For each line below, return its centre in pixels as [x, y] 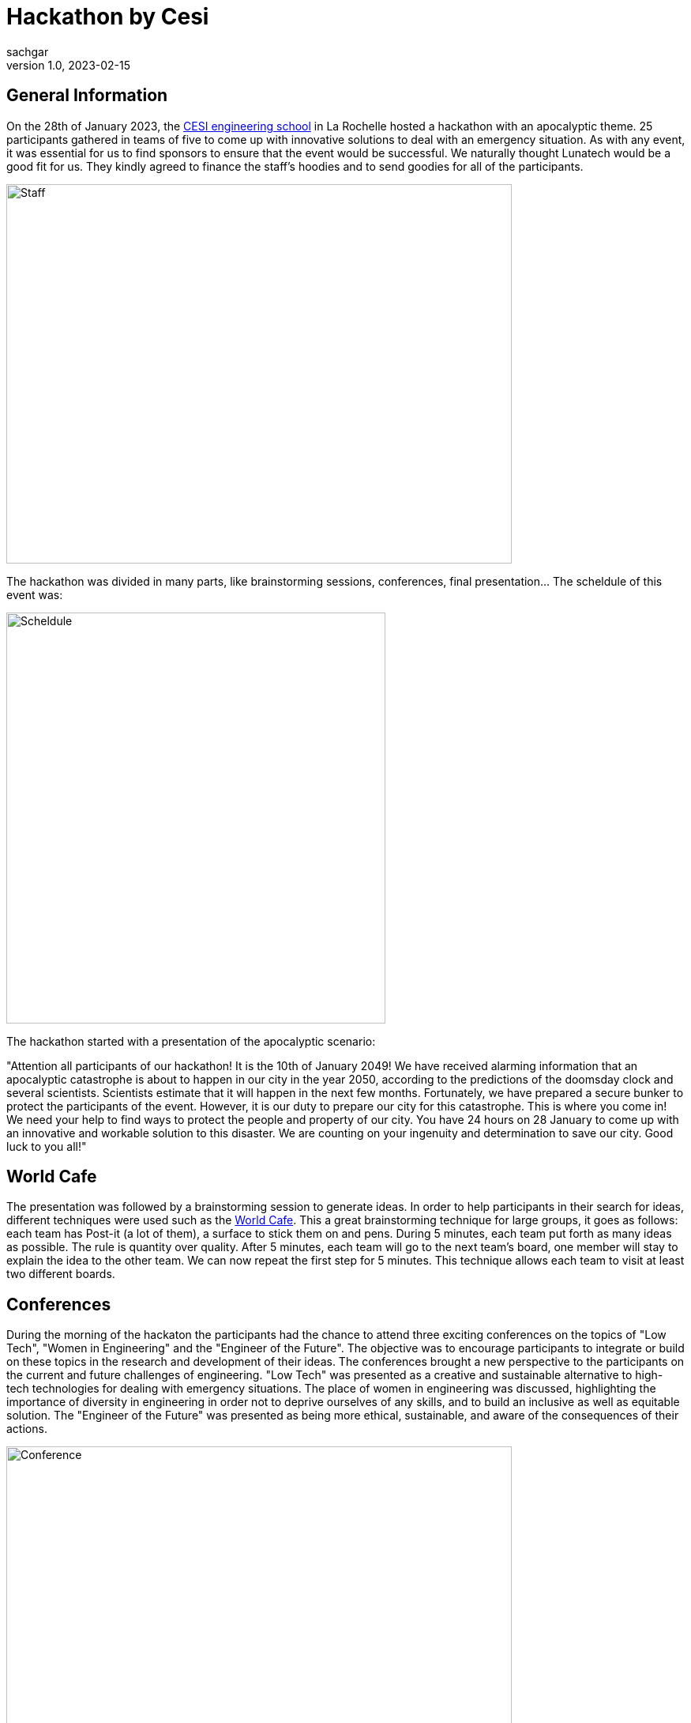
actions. [27, 1429]
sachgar [28, 51]
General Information [87, 96]
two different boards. [61, 1274]
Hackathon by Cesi [108, 17]
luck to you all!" [47, 1146]
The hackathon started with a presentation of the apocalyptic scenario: [191, 1041]
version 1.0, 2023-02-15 [69, 65]
